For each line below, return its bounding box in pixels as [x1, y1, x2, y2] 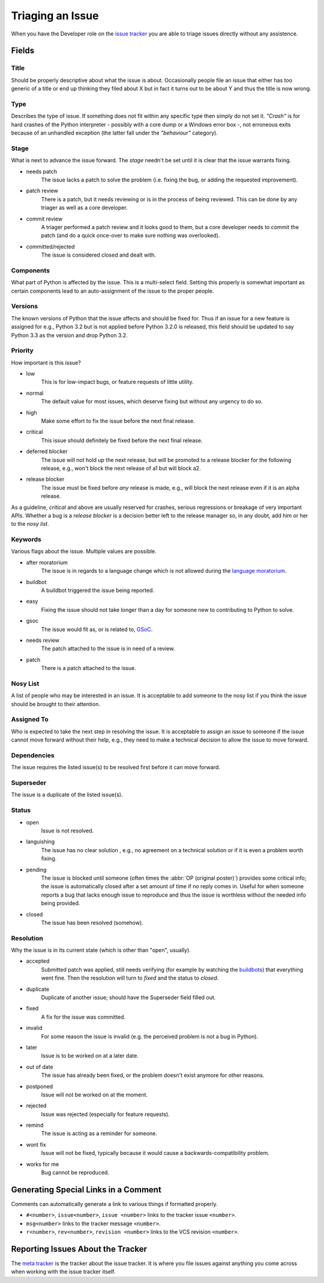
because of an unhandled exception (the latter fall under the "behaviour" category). [11, 129, 218, 136]
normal [26, 389, 44, 397]
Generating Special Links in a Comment [11, 1184, 161, 1195]
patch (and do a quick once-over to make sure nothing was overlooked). [41, 232, 220, 239]
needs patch [26, 168, 57, 175]
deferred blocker [26, 448, 68, 455]
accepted [26, 957, 50, 965]
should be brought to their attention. [11, 700, 100, 707]
